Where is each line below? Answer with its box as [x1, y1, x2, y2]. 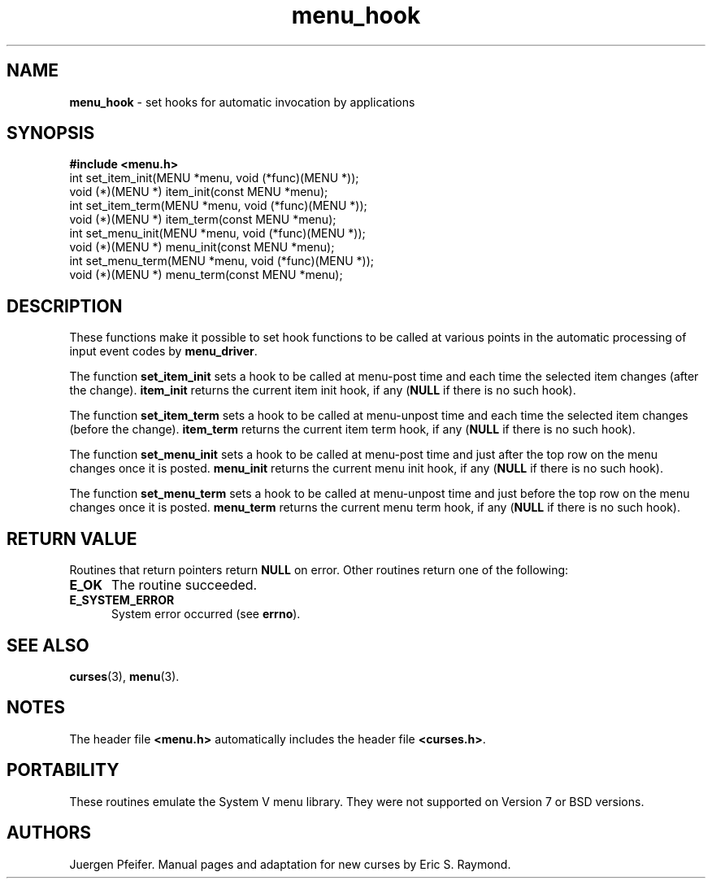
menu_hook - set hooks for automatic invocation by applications [69, 94, 415, 109]
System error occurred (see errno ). [111, 607, 301, 621]
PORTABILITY [7, 760, 119, 781]
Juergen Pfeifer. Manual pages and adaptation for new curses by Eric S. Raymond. [69, 857, 511, 871]
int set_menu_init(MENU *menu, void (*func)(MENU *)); [69, 226, 366, 241]
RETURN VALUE [7, 528, 137, 549]
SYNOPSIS [7, 123, 95, 144]
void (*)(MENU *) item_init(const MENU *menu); [69, 185, 328, 199]
